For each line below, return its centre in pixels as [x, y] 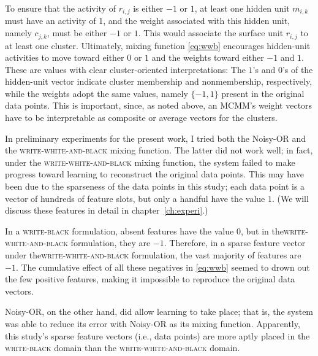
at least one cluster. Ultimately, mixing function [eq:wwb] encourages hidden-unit [158, 45]
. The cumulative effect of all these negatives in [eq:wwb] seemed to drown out [163, 267]
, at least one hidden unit [242, 8]
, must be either [77, 33]
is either [148, 8]
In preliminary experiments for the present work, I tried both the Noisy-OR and [156, 138]
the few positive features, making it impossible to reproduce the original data [150, 279]
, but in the [262, 230]
